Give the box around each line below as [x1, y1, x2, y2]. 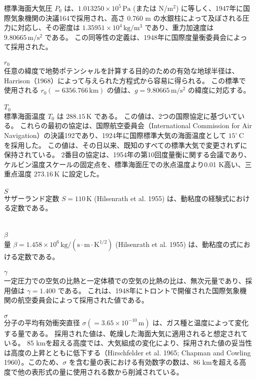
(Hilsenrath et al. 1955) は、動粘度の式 [115, 239, 237, 249]
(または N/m [133, 3, 173, 13]
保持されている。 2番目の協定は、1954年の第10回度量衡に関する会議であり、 [4, 149, 251, 160]
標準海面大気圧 [4, 3, 52, 13]
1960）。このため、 [4, 357, 63, 367]
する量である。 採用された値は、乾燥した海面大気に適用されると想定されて [4, 328, 248, 338]
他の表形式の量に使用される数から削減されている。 [17, 366, 183, 377]
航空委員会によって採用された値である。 [17, 295, 148, 305]
